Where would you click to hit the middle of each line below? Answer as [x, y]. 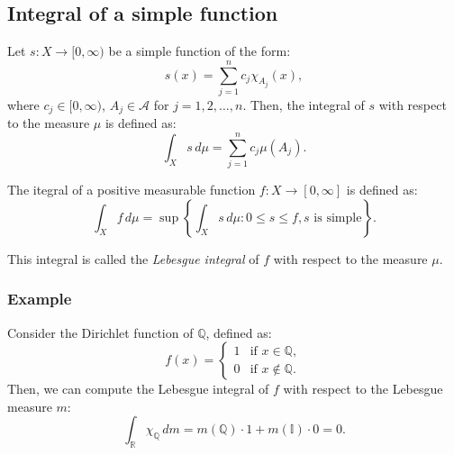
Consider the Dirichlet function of [100, 332]
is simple [338, 218]
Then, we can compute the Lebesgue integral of [138, 389]
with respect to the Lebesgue [363, 389]
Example [40, 299]
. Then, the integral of [304, 104]
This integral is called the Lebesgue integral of [133, 258]
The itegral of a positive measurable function [132, 190]
